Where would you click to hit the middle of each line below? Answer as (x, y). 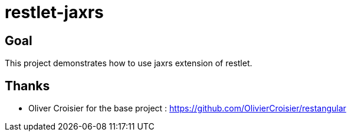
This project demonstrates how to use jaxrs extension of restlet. (129, 63)
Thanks (27, 86)
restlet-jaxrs (54, 12)
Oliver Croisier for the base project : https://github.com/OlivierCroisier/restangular (187, 108)
